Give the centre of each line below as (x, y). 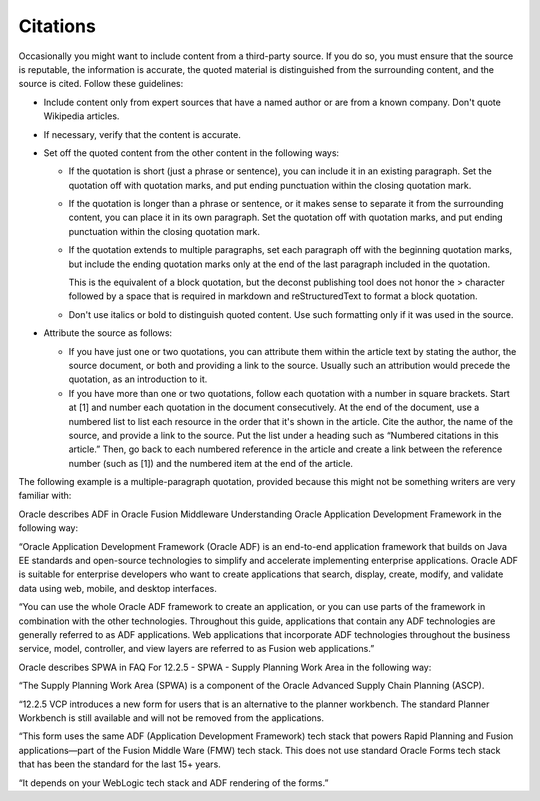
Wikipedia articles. (81, 116)
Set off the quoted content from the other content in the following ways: (191, 152)
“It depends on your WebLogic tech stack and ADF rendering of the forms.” (173, 782)
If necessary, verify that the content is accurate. (142, 134)
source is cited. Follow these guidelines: (101, 84)
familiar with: (45, 496)
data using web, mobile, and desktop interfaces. (117, 588)
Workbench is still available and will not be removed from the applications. (171, 717)
